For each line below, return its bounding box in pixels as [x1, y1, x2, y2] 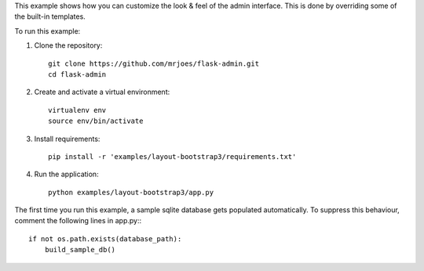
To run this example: [14, 26, 81, 35]
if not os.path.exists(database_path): [28, 234, 182, 243]
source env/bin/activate [48, 117, 144, 125]
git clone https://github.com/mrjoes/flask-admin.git [48, 59, 259, 68]
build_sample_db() [44, 245, 116, 255]
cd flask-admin [48, 70, 107, 78]
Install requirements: [34, 134, 101, 143]
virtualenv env [48, 106, 107, 114]
